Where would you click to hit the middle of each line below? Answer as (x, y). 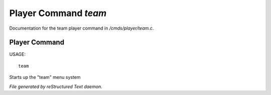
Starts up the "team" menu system (45, 77)
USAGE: (18, 54)
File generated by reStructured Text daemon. (56, 86)
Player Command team (58, 13)
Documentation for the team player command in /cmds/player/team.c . (82, 28)
